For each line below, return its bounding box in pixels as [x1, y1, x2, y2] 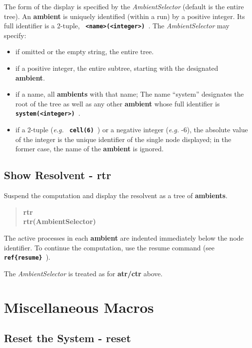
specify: [4, 30, 26, 40]
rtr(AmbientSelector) [23, 216, 96, 226]
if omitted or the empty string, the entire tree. [15, 46, 154, 57]
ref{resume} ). [4, 252, 51, 262]
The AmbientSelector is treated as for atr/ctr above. [4, 268, 163, 278]
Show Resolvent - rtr [4, 167, 111, 183]
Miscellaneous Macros [4, 297, 154, 317]
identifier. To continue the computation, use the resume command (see [4, 242, 214, 252]
